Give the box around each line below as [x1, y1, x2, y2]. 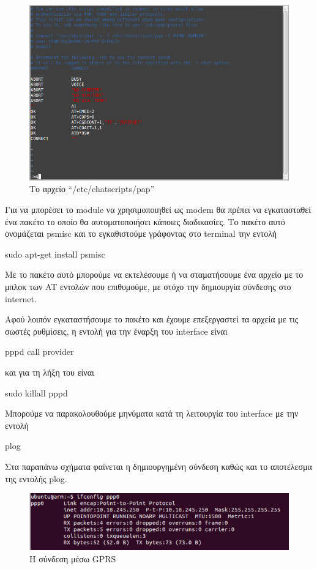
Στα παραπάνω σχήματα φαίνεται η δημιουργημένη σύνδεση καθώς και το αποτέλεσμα [5, 459, 312, 472]
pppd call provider [5, 345, 74, 358]
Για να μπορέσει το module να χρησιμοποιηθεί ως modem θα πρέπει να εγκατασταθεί [5, 203, 311, 215]
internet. [5, 292, 37, 305]
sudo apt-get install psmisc [5, 247, 105, 260]
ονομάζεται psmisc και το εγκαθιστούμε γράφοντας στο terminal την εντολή [5, 227, 277, 240]
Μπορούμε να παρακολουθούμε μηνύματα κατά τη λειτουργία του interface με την [5, 407, 299, 420]
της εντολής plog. [5, 472, 67, 485]
